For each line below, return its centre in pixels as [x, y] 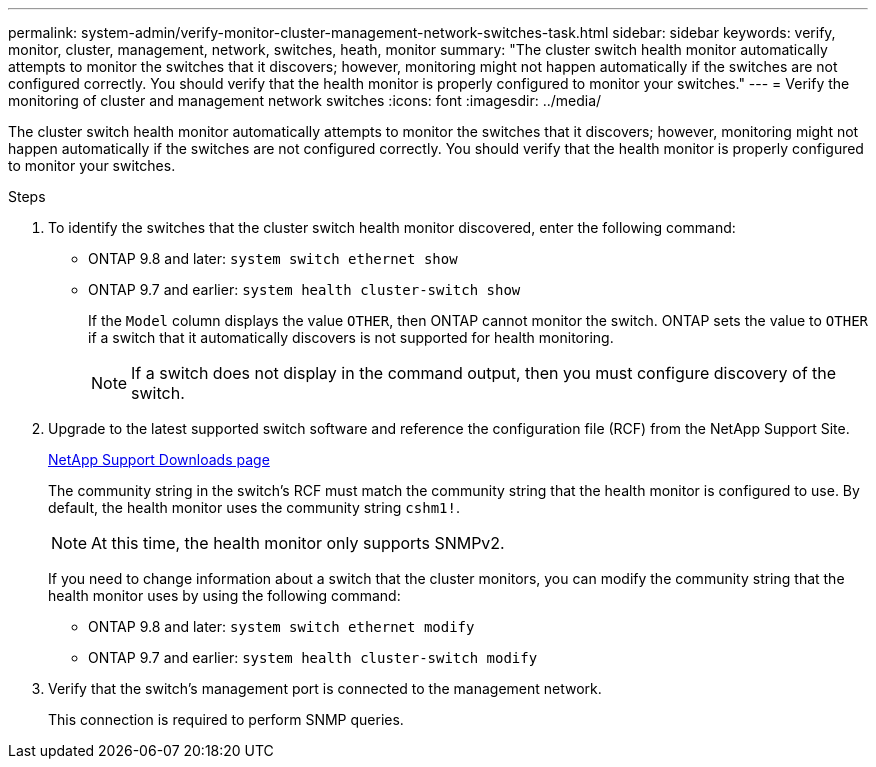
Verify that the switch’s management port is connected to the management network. [325, 688]
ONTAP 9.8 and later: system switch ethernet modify [281, 626]
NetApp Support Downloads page [159, 459]
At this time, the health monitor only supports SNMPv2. [298, 543]
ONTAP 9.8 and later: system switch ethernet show [273, 258]
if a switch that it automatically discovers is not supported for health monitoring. [351, 337]
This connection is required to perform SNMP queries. [226, 719]
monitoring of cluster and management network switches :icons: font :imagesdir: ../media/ [305, 100]
